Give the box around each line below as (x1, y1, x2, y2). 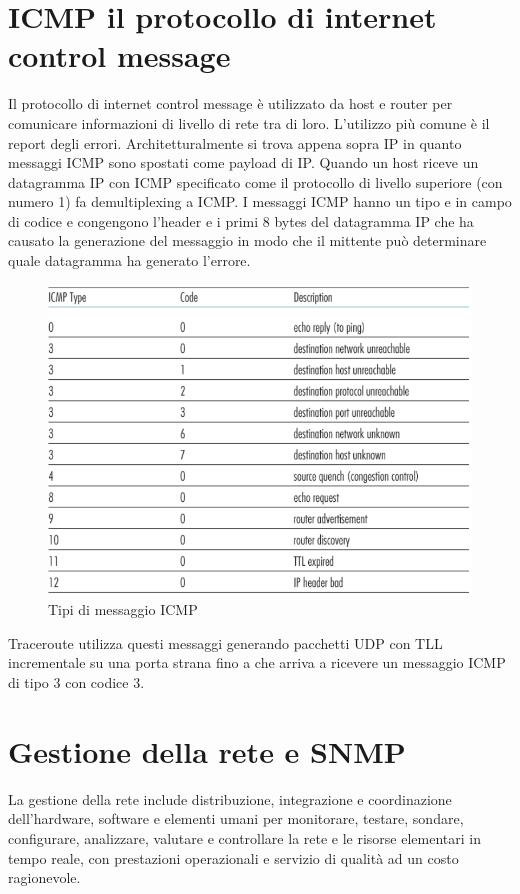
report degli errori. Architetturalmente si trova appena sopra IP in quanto (8, 132, 462, 153)
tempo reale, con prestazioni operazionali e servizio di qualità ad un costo (8, 847, 459, 868)
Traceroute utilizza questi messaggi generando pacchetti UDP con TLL (8, 632, 443, 653)
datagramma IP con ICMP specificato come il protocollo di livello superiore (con (8, 171, 503, 192)
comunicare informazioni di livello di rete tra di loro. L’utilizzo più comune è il (8, 112, 490, 133)
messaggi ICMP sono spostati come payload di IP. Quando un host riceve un (8, 152, 479, 173)
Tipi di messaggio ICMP (48, 599, 198, 620)
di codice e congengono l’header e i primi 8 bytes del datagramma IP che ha (8, 210, 474, 231)
